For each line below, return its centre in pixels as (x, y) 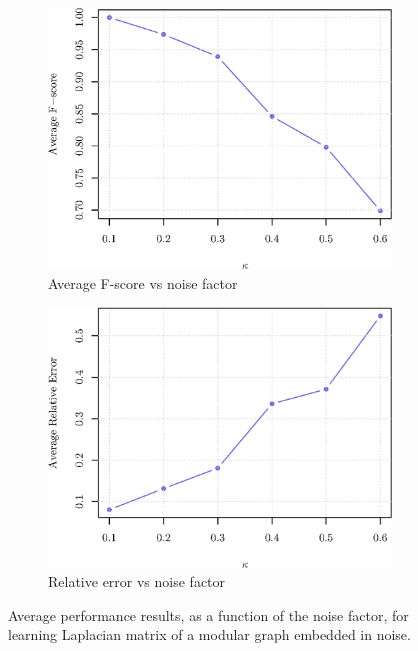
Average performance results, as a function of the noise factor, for (208, 614)
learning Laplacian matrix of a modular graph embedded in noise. (209, 634)
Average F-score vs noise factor (143, 282)
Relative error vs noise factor (137, 581)
